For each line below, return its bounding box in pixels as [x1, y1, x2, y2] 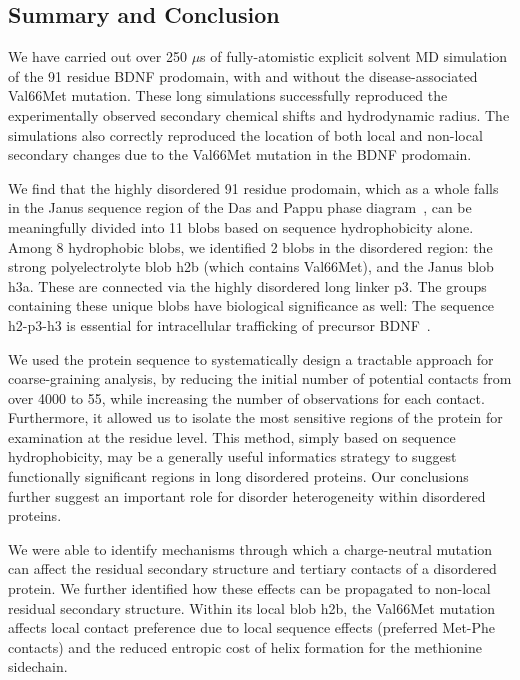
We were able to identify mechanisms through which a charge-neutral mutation [8, 538, 493, 559]
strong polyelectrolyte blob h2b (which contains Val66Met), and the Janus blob [8, 256, 494, 277]
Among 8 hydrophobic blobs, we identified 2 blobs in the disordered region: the [8, 236, 493, 257]
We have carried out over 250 [8, 46, 187, 67]
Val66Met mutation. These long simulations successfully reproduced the [8, 85, 448, 106]
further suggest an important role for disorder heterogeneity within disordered [8, 485, 486, 506]
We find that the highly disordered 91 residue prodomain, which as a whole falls [8, 177, 499, 198]
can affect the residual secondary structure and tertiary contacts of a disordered [8, 558, 497, 579]
